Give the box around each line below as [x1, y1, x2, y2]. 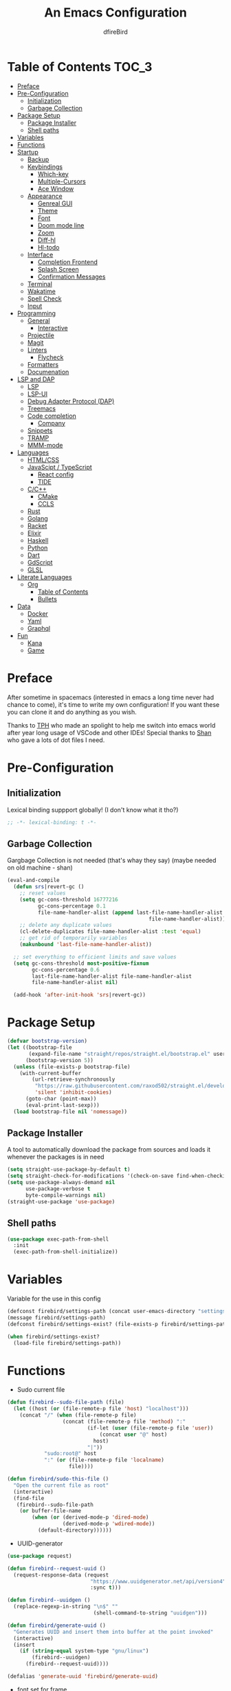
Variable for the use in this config [7, 1294, 101, 1303]
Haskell [27, 536, 49, 544]
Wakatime [27, 287, 56, 295]
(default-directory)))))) [37, 1527, 112, 1534]
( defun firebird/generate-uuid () [7, 1622, 107, 1629]
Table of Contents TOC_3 [7, 59, 153, 74]
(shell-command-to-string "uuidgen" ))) [93, 1610, 208, 1617]
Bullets [37, 594, 57, 603]
